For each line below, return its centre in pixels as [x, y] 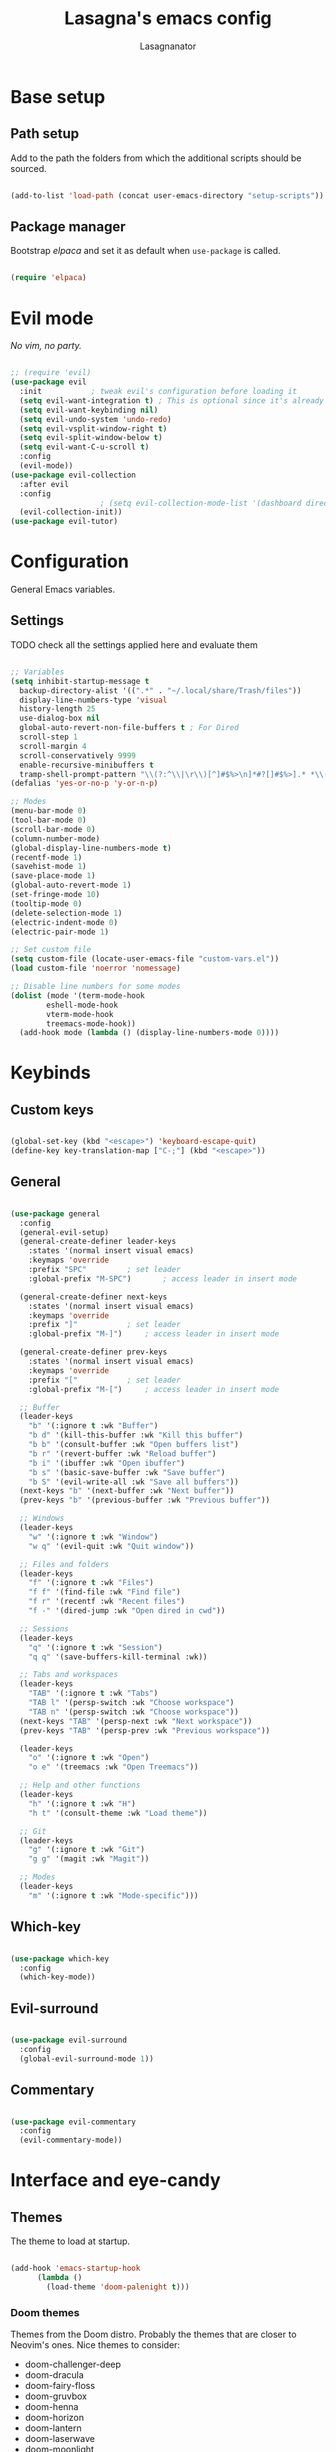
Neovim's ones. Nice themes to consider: [95, 2345]
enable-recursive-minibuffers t [87, 765]
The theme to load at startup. [70, 2241]
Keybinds [51, 1073]
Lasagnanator [168, 46]
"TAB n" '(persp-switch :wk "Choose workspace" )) [134, 1712]
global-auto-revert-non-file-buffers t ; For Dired [129, 728]
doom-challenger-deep [73, 2364]
